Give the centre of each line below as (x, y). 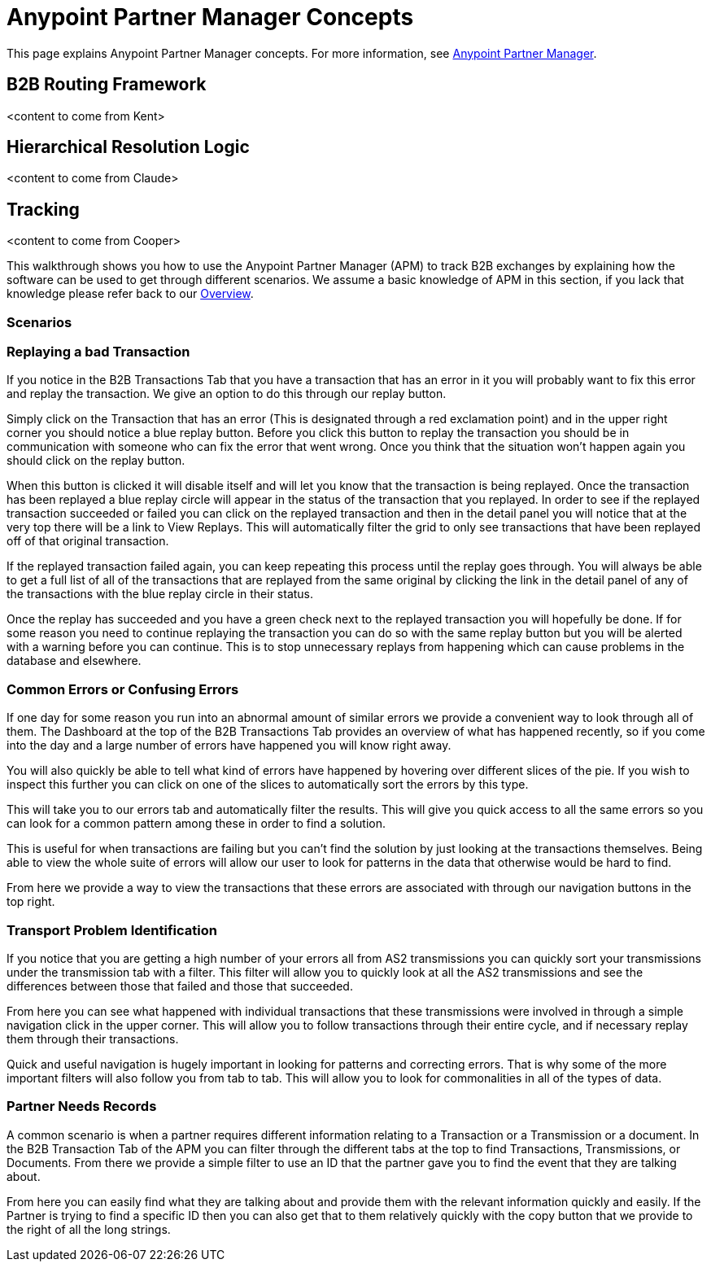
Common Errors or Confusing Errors (123, 689)
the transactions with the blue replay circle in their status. (160, 594)
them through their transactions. (93, 1038)
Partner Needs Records (82, 1106)
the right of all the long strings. (89, 1229)
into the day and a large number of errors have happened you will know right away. (229, 745)
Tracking (43, 209)
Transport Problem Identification (112, 930)
